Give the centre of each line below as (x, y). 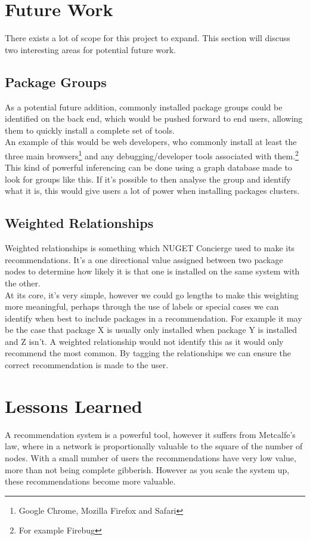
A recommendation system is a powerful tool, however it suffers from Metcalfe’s (150, 434)
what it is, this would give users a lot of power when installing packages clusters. (152, 191)
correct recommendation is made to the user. (87, 365)
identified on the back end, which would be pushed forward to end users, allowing (154, 118)
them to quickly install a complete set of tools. (90, 130)
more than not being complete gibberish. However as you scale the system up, (147, 469)
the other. (23, 283)
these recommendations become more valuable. (90, 481)
